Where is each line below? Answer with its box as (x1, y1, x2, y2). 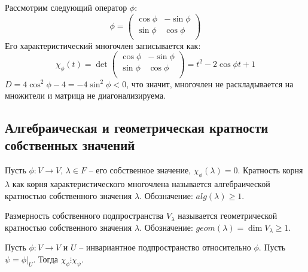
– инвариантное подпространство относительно (79, 241, 251, 253)
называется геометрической (178, 209, 277, 222)
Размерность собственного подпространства (5, 209, 164, 222)
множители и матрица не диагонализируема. (5, 89, 166, 102)
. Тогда (33, 253, 58, 265)
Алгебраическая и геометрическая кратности (5, 118, 269, 137)
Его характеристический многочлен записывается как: (5, 39, 201, 51)
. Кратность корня (237, 164, 303, 176)
